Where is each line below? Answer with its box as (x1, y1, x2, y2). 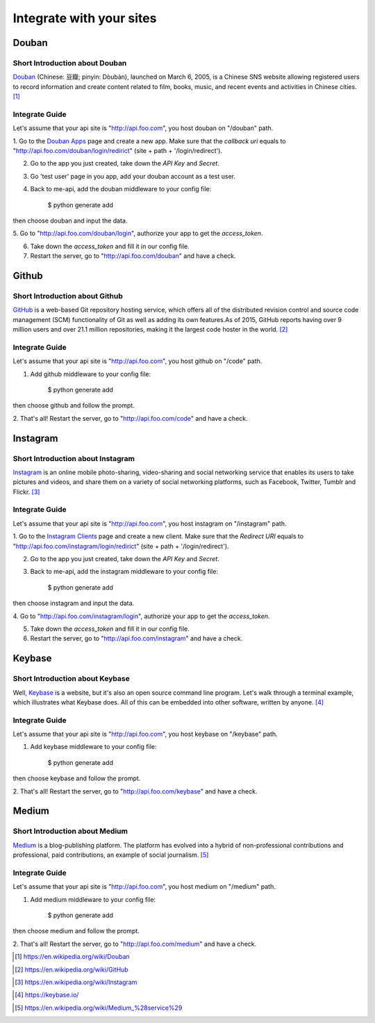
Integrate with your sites (12, 10, 157, 26)
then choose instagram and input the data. (12, 599, 135, 608)
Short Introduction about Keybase (12, 674, 130, 684)
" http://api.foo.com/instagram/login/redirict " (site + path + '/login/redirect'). (12, 542, 229, 550)
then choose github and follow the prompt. (12, 401, 135, 410)
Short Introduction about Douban (12, 58, 127, 67)
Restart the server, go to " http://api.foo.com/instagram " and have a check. (30, 634, 243, 643)
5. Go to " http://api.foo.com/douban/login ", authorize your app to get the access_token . (12, 229, 263, 238)
